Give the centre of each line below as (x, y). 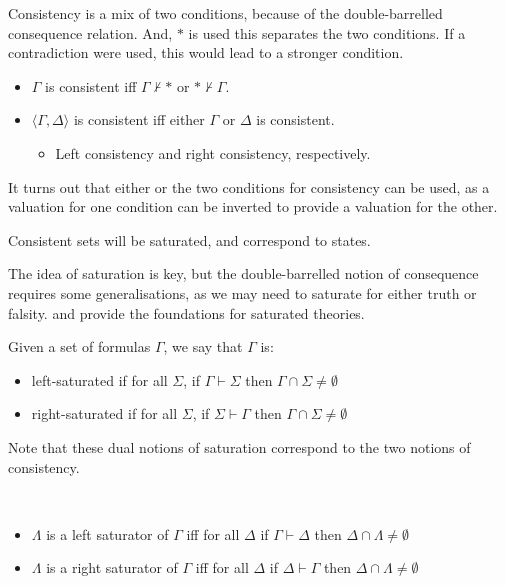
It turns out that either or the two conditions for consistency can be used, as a (249, 186)
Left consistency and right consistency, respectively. (213, 152)
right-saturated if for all (104, 413)
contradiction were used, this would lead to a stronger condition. (206, 52)
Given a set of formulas (79, 346)
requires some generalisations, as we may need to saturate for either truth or (242, 292)
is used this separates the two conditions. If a (327, 32)
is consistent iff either (139, 119)
